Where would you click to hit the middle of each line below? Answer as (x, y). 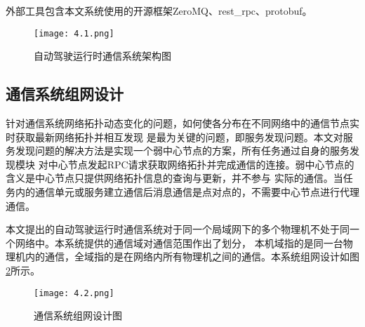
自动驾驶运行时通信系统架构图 (102, 56)
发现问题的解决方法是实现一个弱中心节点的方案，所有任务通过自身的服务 (182, 151)
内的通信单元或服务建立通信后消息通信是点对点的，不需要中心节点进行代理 (187, 192)
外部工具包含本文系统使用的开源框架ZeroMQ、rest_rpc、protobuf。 (159, 11)
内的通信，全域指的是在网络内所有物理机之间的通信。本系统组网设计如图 (192, 256)
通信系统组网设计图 (78, 315)
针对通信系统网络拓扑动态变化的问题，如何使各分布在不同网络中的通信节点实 (182, 123)
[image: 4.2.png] (74, 293)
